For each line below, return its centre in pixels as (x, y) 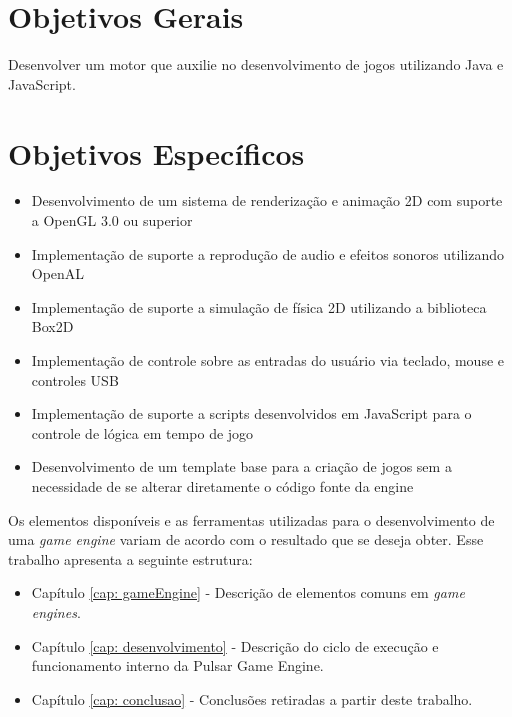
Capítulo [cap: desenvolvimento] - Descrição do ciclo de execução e (235, 645)
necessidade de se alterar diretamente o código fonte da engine (222, 485)
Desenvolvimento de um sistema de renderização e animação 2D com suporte (267, 200)
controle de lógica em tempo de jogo (142, 432)
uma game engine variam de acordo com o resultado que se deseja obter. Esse (246, 539)
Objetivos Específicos (156, 152)
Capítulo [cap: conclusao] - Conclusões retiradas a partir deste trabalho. (252, 698)
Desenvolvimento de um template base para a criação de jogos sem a (241, 466)
